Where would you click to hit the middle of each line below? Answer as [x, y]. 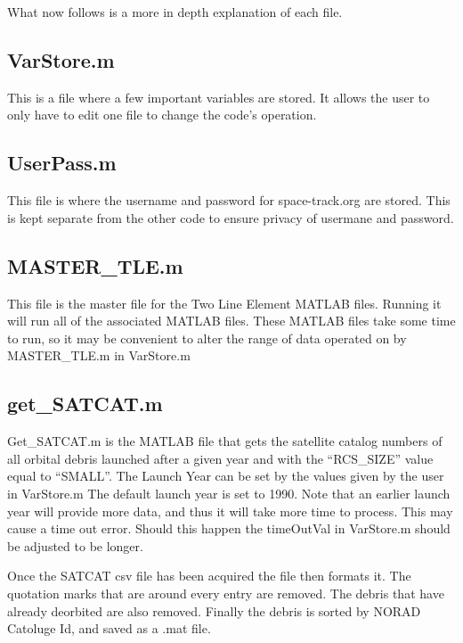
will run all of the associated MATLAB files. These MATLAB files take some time [231, 321]
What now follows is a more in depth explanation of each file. [175, 12]
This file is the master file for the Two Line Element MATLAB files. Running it [224, 303]
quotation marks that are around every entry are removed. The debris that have [226, 593]
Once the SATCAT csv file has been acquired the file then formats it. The [209, 576]
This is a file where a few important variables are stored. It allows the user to [219, 97]
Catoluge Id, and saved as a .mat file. [109, 628]
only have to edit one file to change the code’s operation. [162, 115]
